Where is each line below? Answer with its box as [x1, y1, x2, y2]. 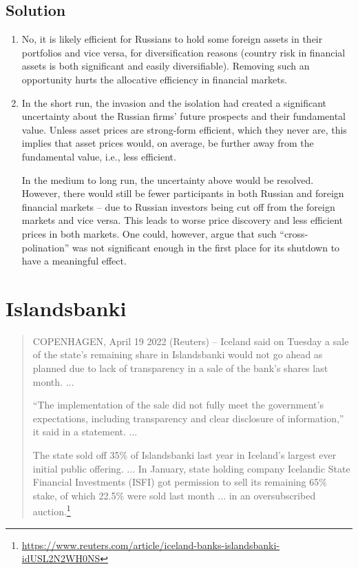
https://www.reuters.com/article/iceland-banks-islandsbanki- [21, 537, 280, 552]
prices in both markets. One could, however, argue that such [21, 226, 277, 240]
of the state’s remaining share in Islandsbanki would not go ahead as [32, 347, 323, 362]
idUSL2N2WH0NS [21, 551, 101, 566]
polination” [21, 240, 70, 254]
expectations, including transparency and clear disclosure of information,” [32, 411, 344, 425]
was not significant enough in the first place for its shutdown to [72, 240, 340, 254]
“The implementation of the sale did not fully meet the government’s [32, 397, 324, 412]
